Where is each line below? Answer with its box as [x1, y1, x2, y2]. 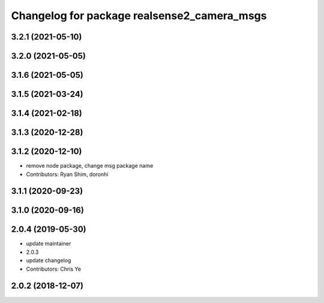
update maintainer [26, 240, 71, 247]
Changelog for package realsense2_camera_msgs [11, 9, 267, 22]
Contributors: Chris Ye [26, 265, 81, 272]
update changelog [26, 257, 71, 264]
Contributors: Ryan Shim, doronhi [26, 171, 109, 178]
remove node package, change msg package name [26, 162, 154, 169]
